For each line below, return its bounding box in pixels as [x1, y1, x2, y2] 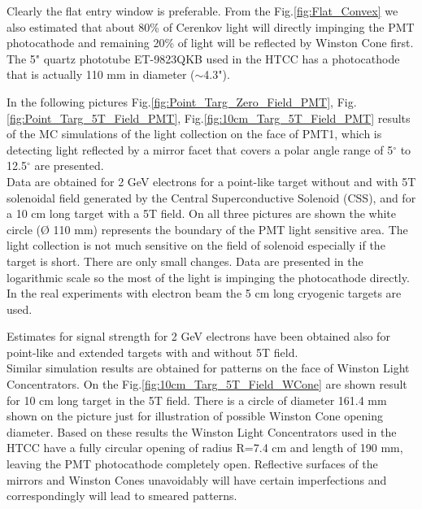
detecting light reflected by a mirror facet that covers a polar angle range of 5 [7, 141, 394, 158]
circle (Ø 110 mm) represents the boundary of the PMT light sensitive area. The [7, 220, 408, 237]
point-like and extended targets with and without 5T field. [7, 343, 298, 360]
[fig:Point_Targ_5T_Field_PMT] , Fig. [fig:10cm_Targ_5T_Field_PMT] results [7, 109, 411, 126]
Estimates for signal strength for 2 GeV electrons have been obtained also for [7, 328, 390, 345]
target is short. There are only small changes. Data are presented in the [7, 252, 363, 269]
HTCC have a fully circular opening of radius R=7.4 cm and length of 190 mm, [7, 439, 403, 456]
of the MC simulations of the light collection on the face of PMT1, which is [7, 125, 382, 142]
